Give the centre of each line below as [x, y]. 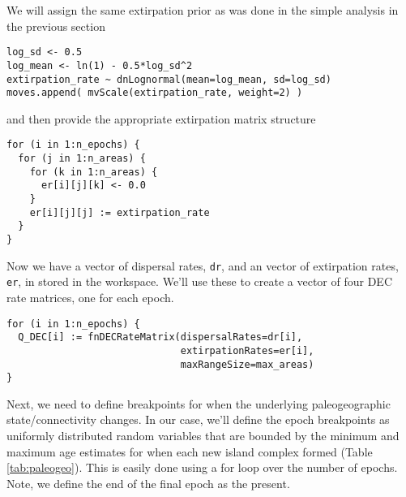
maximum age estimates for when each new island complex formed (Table [190, 451]
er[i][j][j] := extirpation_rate [120, 212]
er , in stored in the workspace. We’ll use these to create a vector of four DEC [200, 281]
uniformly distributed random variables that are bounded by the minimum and [203, 436]
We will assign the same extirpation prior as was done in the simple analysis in [203, 10]
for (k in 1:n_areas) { [94, 172]
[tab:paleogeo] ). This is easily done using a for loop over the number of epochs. [202, 467]
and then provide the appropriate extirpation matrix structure [161, 118]
